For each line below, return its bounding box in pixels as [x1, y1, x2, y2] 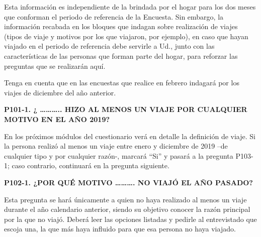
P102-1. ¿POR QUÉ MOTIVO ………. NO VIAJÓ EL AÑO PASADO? [4, 177, 253, 187]
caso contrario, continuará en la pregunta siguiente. [12, 160, 169, 171]
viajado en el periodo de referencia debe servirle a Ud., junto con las [4, 41, 215, 51]
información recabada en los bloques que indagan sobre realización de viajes [4, 21, 238, 32]
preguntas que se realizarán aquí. [4, 60, 106, 71]
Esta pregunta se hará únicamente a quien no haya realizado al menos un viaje [4, 194, 247, 204]
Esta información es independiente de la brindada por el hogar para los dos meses [4, 2, 256, 12]
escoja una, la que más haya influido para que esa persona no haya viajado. [4, 223, 236, 234]
